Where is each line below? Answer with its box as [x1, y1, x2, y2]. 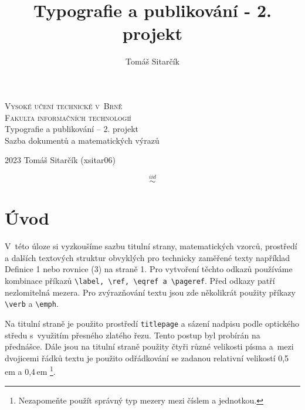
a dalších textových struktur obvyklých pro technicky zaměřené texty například [5, 251, 290, 263]
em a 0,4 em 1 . [5, 364, 56, 377]
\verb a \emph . [5, 297, 59, 310]
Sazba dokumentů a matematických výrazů [5, 134, 160, 146]
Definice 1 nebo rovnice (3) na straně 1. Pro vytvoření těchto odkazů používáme [5, 263, 293, 275]
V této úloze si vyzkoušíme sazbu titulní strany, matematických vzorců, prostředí [5, 240, 297, 252]
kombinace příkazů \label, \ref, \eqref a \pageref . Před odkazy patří [5, 275, 275, 286]
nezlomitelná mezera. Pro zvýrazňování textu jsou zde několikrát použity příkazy [5, 286, 296, 298]
